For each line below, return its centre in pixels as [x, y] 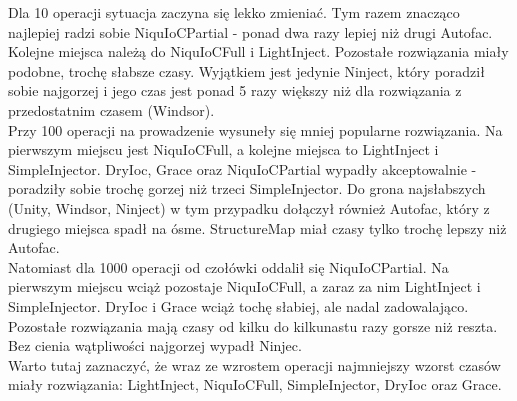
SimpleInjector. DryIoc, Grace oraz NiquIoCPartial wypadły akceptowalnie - [242, 168]
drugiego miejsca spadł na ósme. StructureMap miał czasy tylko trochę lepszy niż [257, 227]
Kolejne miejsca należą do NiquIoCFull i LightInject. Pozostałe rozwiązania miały [258, 51]
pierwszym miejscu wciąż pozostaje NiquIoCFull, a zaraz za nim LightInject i [244, 286]
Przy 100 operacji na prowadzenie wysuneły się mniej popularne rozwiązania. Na [255, 129]
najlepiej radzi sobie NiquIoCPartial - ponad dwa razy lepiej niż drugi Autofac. [250, 31]
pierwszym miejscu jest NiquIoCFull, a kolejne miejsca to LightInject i [223, 149]
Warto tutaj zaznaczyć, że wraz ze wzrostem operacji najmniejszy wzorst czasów [254, 364]
